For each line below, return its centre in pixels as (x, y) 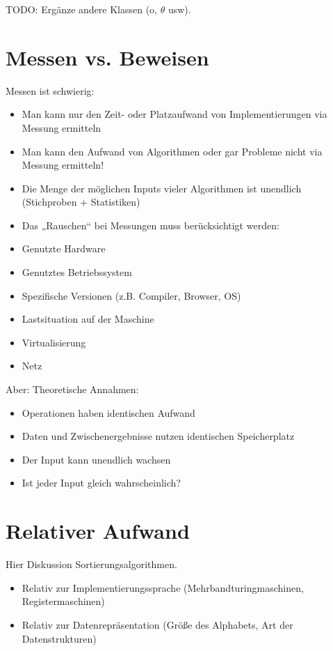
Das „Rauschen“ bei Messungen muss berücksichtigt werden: (151, 225)
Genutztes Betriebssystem (77, 272)
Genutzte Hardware (64, 248)
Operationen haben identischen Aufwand (108, 412)
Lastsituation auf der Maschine (88, 319)
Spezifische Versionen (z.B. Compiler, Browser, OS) (131, 295)
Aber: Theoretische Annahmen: (72, 389)
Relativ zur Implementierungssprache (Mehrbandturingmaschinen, (163, 587)
